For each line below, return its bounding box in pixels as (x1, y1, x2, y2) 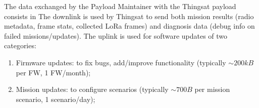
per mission (194, 84, 230, 94)
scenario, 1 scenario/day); (16, 93, 95, 104)
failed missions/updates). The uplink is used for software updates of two (4, 30, 228, 41)
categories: (4, 40, 36, 51)
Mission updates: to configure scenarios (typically (16, 84, 169, 94)
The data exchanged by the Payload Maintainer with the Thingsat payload (4, 1, 236, 11)
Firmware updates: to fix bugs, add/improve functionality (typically (16, 57, 226, 67)
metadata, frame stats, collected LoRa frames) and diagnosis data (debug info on (4, 21, 255, 31)
